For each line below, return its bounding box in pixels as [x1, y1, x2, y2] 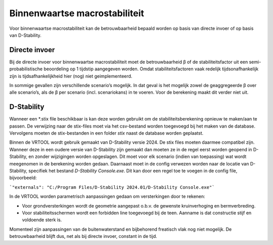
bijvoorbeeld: [9, 175, 37, 181]
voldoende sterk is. [22, 217, 62, 223]
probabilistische [9, 66, 43, 72]
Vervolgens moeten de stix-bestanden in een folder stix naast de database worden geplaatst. [9, 130, 204, 136]
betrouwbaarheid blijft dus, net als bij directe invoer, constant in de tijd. [9, 233, 158, 239]
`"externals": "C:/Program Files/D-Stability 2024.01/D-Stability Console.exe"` [9, 184, 215, 190]
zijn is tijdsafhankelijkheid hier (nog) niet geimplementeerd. [9, 73, 132, 79]
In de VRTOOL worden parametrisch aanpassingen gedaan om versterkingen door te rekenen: [9, 193, 206, 199]
